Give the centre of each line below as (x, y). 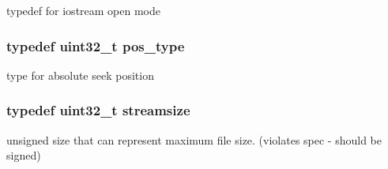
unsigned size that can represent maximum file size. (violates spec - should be (194, 139)
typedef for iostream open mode (83, 10)
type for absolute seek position (80, 75)
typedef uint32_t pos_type (96, 45)
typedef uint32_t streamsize (98, 110)
